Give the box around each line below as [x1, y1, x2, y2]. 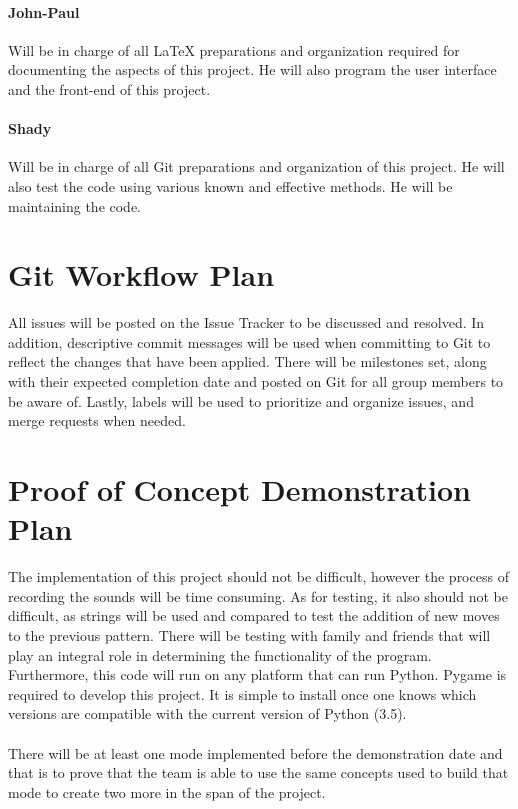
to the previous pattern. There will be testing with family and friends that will [8, 624, 491, 645]
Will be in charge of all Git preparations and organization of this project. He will [8, 156, 505, 177]
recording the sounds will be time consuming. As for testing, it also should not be [8, 585, 508, 606]
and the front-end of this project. [8, 78, 211, 99]
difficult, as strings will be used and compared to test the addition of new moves [8, 605, 500, 626]
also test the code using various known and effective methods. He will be [8, 175, 453, 196]
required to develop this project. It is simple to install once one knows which [8, 683, 477, 704]
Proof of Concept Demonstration [8, 469, 471, 510]
